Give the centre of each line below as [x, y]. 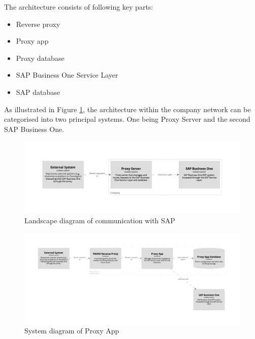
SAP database [38, 92]
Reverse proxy [38, 24]
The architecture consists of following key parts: [79, 7]
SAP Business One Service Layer [67, 75]
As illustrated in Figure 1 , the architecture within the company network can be [127, 109]
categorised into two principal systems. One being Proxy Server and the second [127, 119]
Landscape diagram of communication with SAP [100, 220]
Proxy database [40, 58]
